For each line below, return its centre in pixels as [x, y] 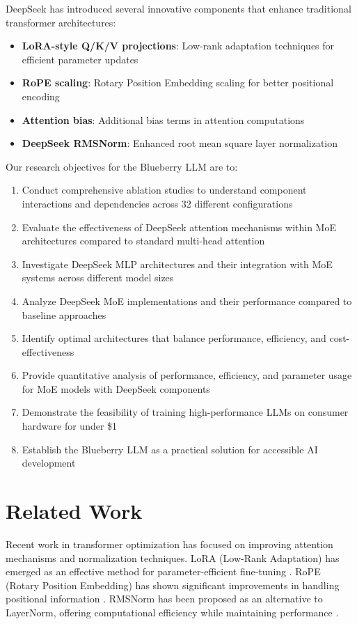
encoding [41, 96]
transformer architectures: [61, 22]
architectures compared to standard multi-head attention [143, 241]
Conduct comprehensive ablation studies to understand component [164, 190]
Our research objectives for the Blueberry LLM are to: [122, 166]
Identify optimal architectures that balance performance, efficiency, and [174, 338]
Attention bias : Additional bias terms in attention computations [163, 119]
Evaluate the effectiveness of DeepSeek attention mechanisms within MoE [179, 227]
